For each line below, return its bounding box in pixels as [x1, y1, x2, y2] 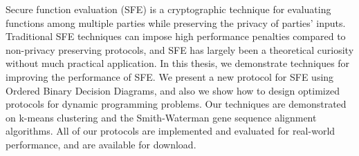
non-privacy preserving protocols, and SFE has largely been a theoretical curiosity [6, 42, 354, 57]
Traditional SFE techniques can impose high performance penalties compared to [6, 29, 346, 43]
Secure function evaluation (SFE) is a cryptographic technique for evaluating [6, 2, 331, 16]
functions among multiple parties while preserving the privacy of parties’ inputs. [6, 15, 346, 30]
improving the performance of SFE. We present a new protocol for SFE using [6, 69, 334, 84]
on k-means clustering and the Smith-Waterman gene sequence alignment [6, 110, 317, 124]
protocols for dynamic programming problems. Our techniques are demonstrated [6, 97, 347, 111]
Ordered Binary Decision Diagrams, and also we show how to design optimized [6, 83, 340, 97]
